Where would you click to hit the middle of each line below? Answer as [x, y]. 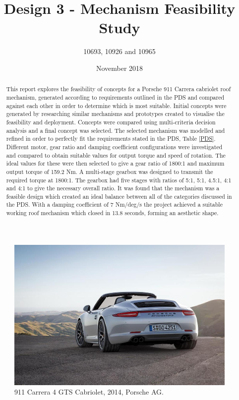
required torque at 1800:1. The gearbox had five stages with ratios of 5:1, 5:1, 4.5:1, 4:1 [119, 180]
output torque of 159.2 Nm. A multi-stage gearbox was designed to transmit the [110, 171]
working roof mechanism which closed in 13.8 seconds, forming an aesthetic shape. [112, 213]
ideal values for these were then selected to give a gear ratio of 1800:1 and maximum [115, 163]
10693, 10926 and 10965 [119, 51]
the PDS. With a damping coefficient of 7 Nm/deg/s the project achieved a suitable [114, 204]
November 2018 [119, 68]
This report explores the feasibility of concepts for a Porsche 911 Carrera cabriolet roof [119, 89]
